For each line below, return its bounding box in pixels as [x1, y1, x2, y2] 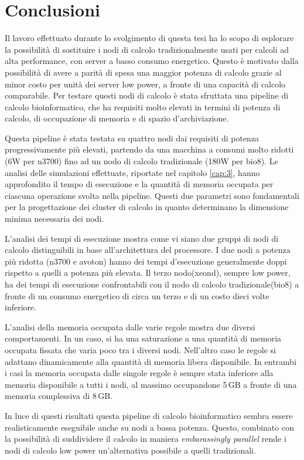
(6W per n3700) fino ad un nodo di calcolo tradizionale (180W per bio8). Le [5, 155, 278, 167]
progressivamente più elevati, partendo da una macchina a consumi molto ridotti [5, 143, 294, 155]
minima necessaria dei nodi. [5, 212, 104, 225]
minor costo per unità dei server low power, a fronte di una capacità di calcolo [5, 77, 286, 90]
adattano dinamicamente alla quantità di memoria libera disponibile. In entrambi [5, 355, 297, 367]
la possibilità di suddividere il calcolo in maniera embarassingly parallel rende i [5, 432, 286, 445]
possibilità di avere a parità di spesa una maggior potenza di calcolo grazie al [5, 66, 282, 78]
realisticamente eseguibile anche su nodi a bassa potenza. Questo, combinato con [5, 421, 294, 433]
